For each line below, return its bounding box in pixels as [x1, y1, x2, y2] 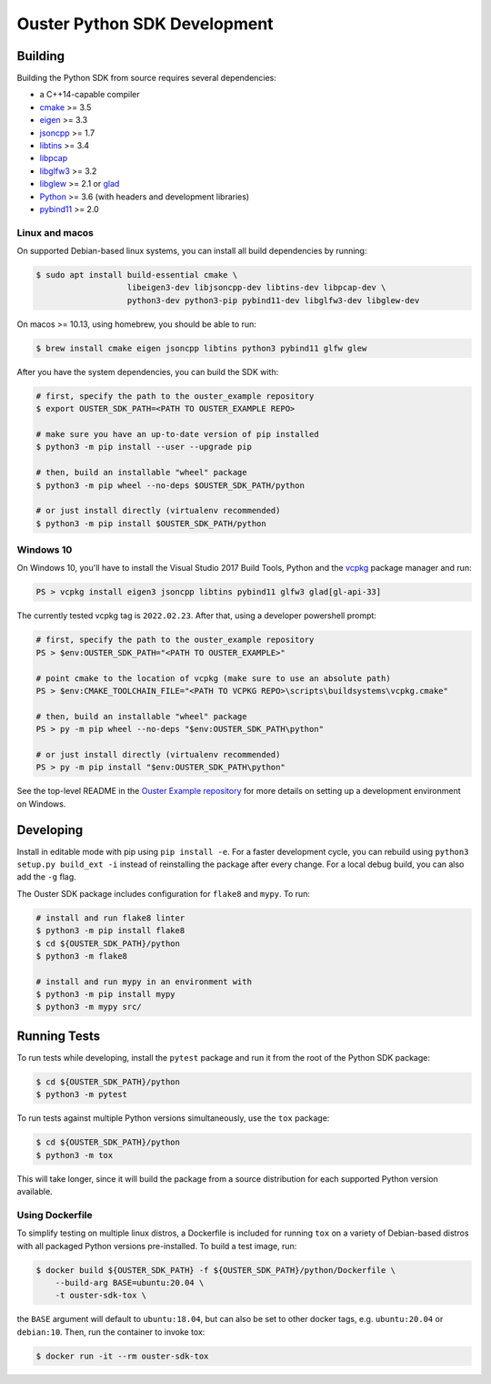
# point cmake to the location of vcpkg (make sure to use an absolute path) [35, 673, 391, 683]
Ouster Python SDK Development [16, 14, 274, 34]
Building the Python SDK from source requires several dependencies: [16, 73, 277, 84]
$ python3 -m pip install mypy [35, 989, 176, 1000]
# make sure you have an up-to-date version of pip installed [35, 429, 319, 439]
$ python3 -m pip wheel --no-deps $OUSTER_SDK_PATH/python [35, 480, 305, 491]
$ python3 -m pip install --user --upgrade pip [35, 442, 252, 453]
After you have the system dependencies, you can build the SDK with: [16, 366, 279, 377]
